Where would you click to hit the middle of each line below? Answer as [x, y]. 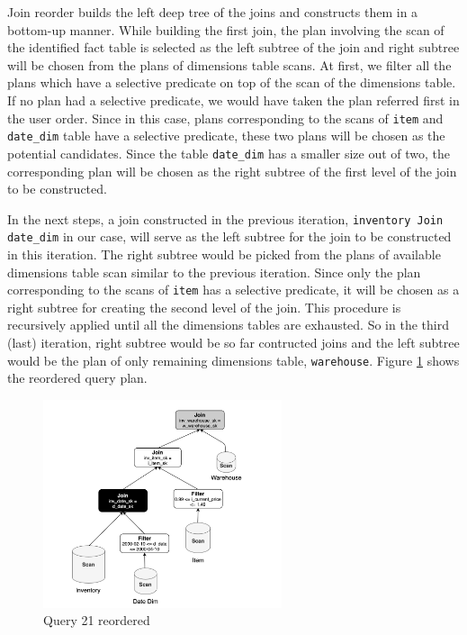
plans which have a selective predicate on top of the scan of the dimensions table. [232, 82]
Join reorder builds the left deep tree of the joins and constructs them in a [213, 12]
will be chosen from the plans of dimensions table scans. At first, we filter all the [229, 64]
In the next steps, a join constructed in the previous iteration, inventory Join [225, 218]
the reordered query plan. [77, 378]
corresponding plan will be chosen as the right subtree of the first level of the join [232, 171]
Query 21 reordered [97, 620]
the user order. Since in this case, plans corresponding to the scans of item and [225, 118]
